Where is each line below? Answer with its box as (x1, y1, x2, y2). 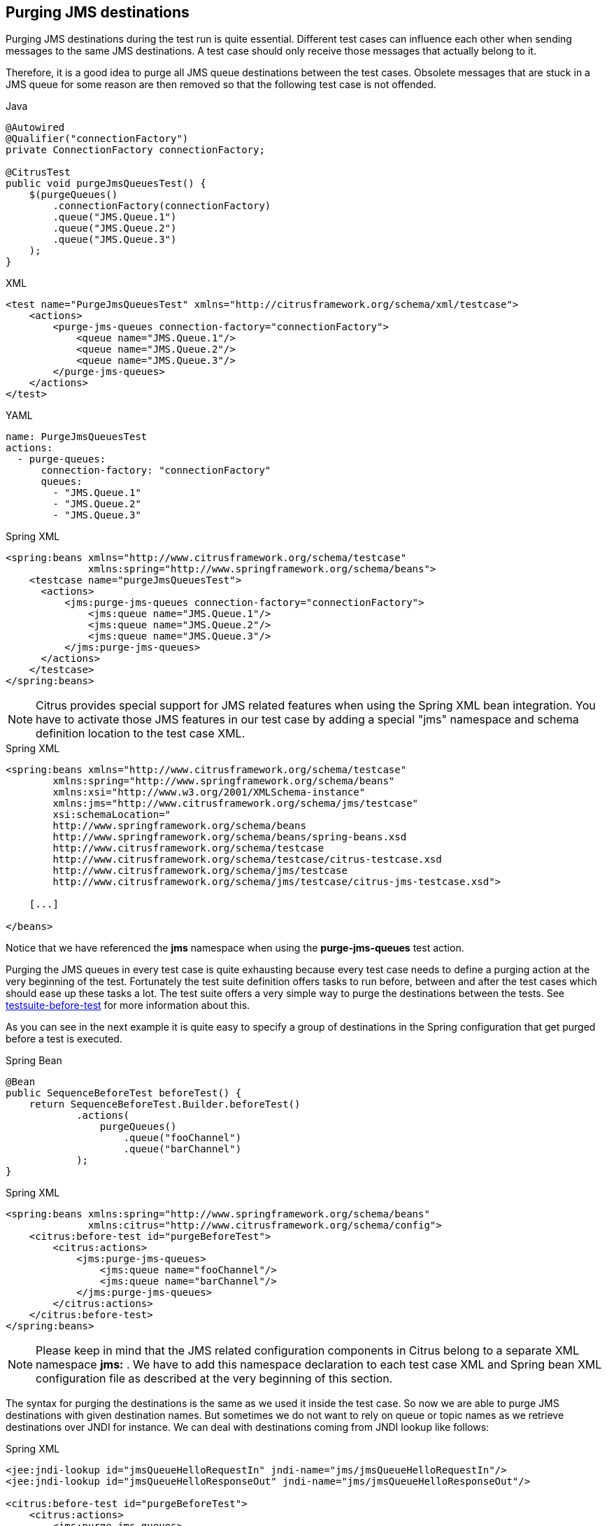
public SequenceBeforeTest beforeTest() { (6, 1087, 242, 1099)
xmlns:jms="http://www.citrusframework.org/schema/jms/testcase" (52, 798, 419, 810)
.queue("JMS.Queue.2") (52, 222, 177, 234)
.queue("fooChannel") (123, 1132, 242, 1144)
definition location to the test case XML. (36, 726, 245, 741)
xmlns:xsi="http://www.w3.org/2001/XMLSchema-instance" (52, 786, 366, 798)
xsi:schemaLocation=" (52, 809, 171, 821)
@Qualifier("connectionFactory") (6, 133, 189, 145)
